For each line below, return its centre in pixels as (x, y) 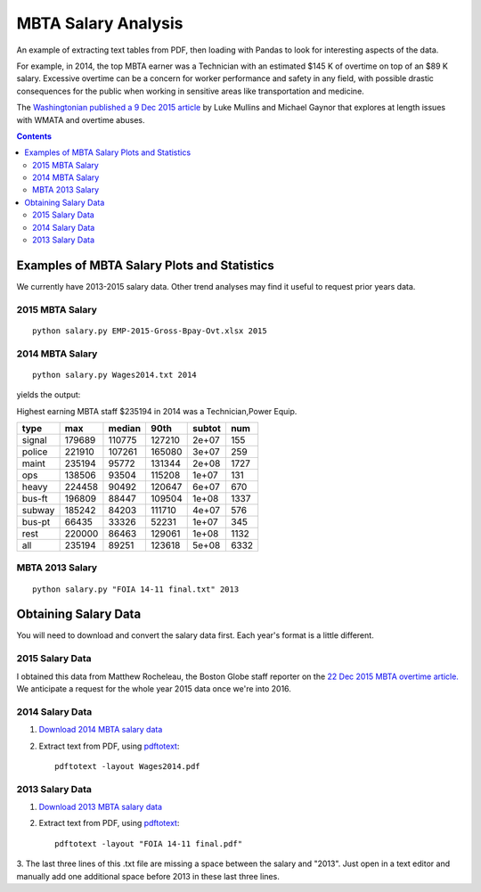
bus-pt (36, 522)
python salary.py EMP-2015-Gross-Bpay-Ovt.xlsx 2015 (150, 331)
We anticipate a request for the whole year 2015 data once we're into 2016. (154, 689)
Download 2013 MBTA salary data (101, 807)
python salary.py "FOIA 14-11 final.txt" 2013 (136, 589)
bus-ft (35, 499)
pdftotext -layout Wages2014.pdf (127, 766)
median (125, 428)
